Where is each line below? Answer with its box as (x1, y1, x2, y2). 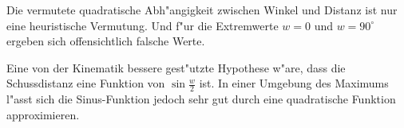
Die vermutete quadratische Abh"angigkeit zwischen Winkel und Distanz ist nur (6, 2, 398, 17)
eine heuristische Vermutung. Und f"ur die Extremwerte (6, 17, 279, 33)
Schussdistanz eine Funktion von (6, 75, 165, 91)
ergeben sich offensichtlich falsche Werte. (6, 33, 205, 49)
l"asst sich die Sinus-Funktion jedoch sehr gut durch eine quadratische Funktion (6, 91, 396, 107)
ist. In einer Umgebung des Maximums (199, 75, 389, 91)
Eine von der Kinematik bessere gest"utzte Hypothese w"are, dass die (6, 59, 346, 76)
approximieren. (6, 106, 80, 122)
